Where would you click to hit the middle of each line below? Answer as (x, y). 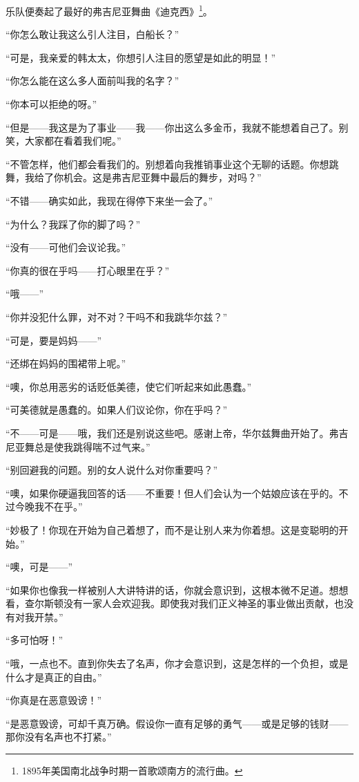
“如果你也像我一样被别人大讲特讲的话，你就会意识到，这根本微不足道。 (167, 589)
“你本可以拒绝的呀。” (51, 104)
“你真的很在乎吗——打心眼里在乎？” (88, 270)
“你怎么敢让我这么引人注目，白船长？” (93, 34)
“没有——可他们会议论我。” (66, 247)
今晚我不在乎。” (49, 506)
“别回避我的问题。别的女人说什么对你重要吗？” (112, 470)
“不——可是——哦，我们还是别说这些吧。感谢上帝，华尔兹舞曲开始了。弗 (172, 432)
